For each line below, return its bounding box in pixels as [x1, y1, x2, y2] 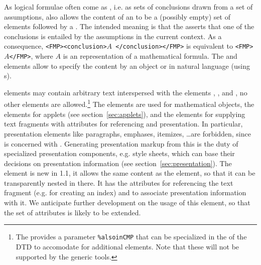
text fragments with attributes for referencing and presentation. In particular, [4, 118, 243, 129]
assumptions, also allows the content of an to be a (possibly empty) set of [4, 11, 230, 22]
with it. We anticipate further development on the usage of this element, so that [4, 197, 250, 208]
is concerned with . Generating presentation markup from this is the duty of [4, 138, 238, 149]
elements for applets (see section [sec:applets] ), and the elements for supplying [4, 108, 245, 119]
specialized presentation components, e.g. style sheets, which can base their [4, 148, 235, 159]
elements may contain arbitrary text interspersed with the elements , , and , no [4, 87, 247, 97]
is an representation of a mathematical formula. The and [63, 51, 237, 61]
